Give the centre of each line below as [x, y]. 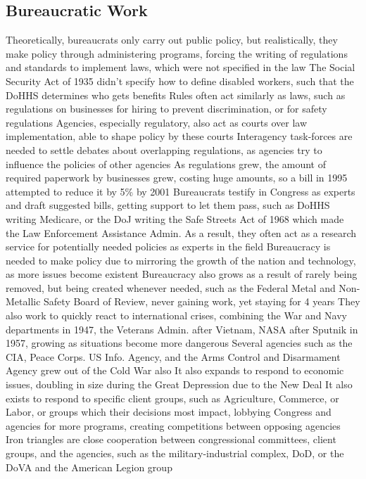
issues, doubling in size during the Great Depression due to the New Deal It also [179, 384]
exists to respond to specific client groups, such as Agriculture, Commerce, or [172, 398]
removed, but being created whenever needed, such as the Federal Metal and [171, 287]
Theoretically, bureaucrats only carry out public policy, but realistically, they [172, 40]
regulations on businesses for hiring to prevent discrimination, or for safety [166, 109]
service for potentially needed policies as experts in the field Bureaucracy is [168, 247]
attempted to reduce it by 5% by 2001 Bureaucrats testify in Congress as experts [181, 191]
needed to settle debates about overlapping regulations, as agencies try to [164, 149]
